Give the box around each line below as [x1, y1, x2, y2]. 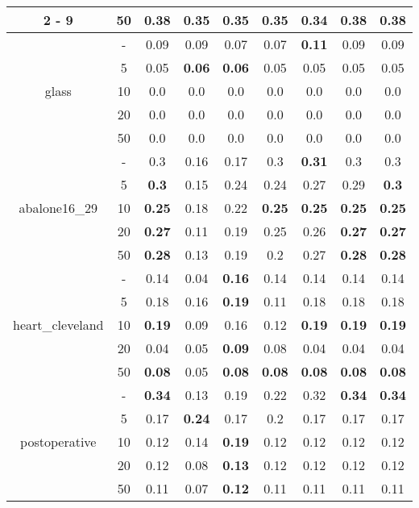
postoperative [20, 432, 97, 451]
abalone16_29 [19, 198, 97, 217]
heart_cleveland [13, 315, 104, 334]
